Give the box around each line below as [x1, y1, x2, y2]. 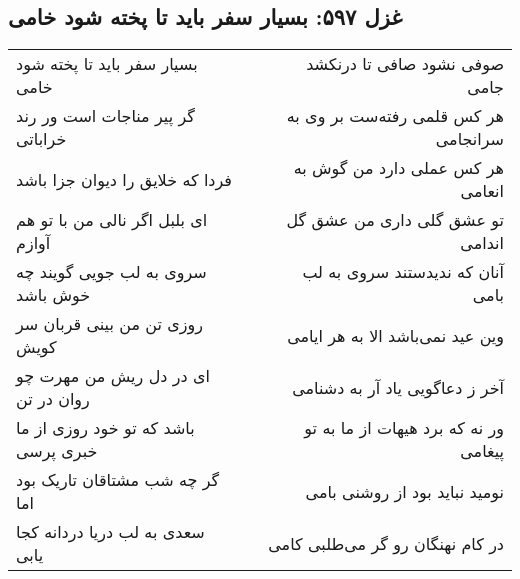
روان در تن [16, 387, 90, 411]
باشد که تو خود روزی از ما [16, 416, 195, 440]
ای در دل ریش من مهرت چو [16, 364, 210, 388]
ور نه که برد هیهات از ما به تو [304, 416, 504, 440]
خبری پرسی [16, 439, 98, 463]
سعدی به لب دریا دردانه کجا [16, 520, 205, 544]
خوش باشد [16, 283, 91, 307]
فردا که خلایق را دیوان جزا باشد [16, 167, 232, 191]
